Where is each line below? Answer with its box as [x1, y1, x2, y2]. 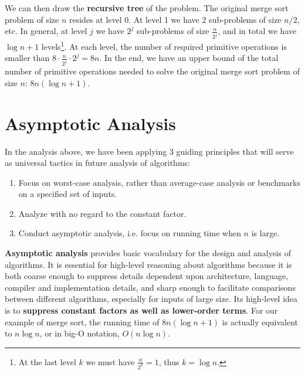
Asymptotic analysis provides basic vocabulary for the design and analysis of [5, 247, 291, 259]
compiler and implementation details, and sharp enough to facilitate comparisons [5, 281, 296, 293]
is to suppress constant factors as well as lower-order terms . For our [5, 304, 278, 317]
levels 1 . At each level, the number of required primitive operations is [41, 39, 287, 52]
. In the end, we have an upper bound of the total [99, 52, 279, 64]
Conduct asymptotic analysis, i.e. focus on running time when [18, 227, 241, 239]
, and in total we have [218, 25, 297, 37]
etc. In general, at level [5, 25, 87, 37]
